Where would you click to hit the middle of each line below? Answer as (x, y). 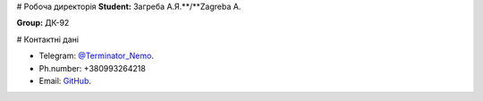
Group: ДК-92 (43, 23)
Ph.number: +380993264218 (93, 68)
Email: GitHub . (65, 80)
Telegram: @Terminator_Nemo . (96, 56)
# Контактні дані (48, 39)
